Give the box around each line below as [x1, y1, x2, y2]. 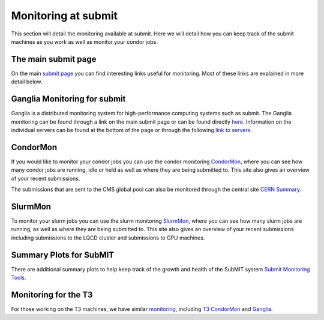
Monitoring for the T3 [11, 289, 93, 300]
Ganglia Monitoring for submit [11, 94, 126, 104]
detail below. [11, 78, 43, 85]
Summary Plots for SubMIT [11, 250, 115, 260]
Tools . [11, 274, 26, 281]
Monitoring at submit [11, 9, 118, 22]
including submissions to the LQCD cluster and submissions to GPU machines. [11, 234, 205, 241]
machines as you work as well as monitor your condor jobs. [11, 38, 158, 45]
